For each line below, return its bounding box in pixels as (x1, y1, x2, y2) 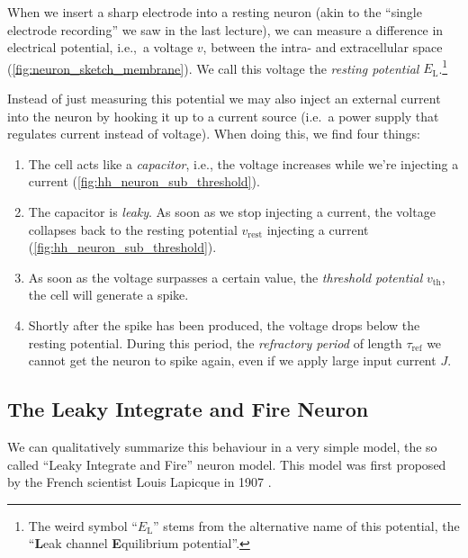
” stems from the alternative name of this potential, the (153, 516, 460, 535)
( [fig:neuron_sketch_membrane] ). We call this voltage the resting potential (7, 58, 419, 77)
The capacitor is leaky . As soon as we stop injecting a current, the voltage (28, 202, 436, 220)
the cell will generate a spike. (28, 285, 189, 304)
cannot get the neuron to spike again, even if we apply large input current (28, 351, 436, 370)
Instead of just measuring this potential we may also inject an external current (7, 89, 441, 108)
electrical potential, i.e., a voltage (7, 38, 193, 57)
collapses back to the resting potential (28, 220, 238, 238)
